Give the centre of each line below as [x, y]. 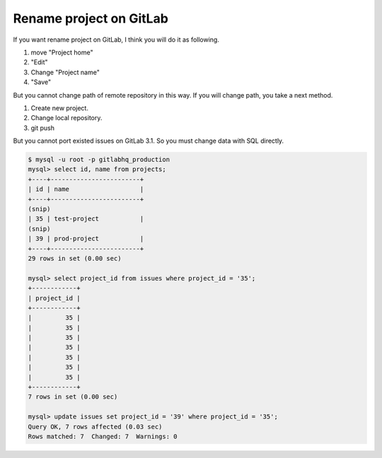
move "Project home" [62, 52]
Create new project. [59, 108]
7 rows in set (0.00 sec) [73, 397]
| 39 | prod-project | [86, 239]
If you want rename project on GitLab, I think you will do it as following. [116, 40]
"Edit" [40, 62]
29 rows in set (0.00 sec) [75, 258]
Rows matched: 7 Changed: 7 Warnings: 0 [103, 436]
